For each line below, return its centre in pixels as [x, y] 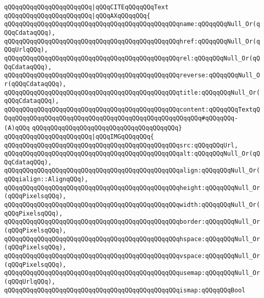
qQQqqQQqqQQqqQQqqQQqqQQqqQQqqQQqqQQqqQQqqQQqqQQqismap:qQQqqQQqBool [125, 290]
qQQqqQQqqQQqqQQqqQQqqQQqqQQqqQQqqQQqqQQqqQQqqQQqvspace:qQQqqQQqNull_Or [132, 256]
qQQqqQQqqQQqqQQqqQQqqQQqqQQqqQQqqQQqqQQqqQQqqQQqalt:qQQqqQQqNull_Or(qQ [132, 154]
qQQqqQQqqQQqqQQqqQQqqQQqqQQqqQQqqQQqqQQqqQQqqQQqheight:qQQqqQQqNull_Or [132, 188]
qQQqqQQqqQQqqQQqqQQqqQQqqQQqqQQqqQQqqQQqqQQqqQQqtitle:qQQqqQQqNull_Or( [132, 92]
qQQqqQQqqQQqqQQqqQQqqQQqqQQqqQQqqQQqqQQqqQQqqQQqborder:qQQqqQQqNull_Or [132, 222]
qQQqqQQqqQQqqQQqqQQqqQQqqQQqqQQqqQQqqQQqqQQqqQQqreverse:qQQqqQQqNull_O [132, 76]
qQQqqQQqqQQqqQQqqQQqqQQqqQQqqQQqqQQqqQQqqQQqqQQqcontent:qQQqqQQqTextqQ [132, 109]
